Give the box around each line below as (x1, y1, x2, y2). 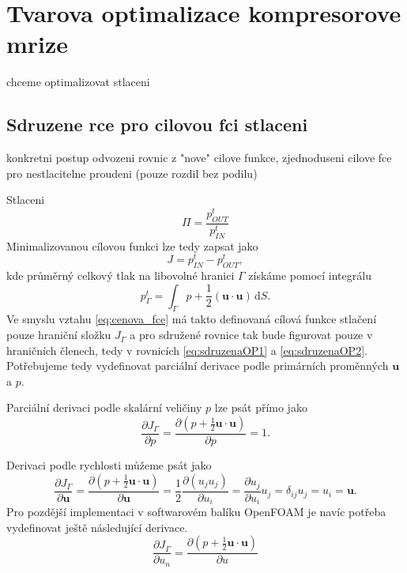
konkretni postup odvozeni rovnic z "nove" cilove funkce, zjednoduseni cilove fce (6, 149, 392, 166)
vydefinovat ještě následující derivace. (6, 518, 188, 535)
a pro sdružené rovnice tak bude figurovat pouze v (130, 326, 373, 343)
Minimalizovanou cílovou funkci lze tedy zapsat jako (6, 237, 258, 254)
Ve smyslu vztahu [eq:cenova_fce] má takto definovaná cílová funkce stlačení (6, 311, 377, 327)
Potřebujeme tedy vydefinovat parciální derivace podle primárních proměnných (6, 357, 389, 374)
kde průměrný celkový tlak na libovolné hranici (6, 267, 235, 284)
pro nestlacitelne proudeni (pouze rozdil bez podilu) (6, 164, 258, 181)
